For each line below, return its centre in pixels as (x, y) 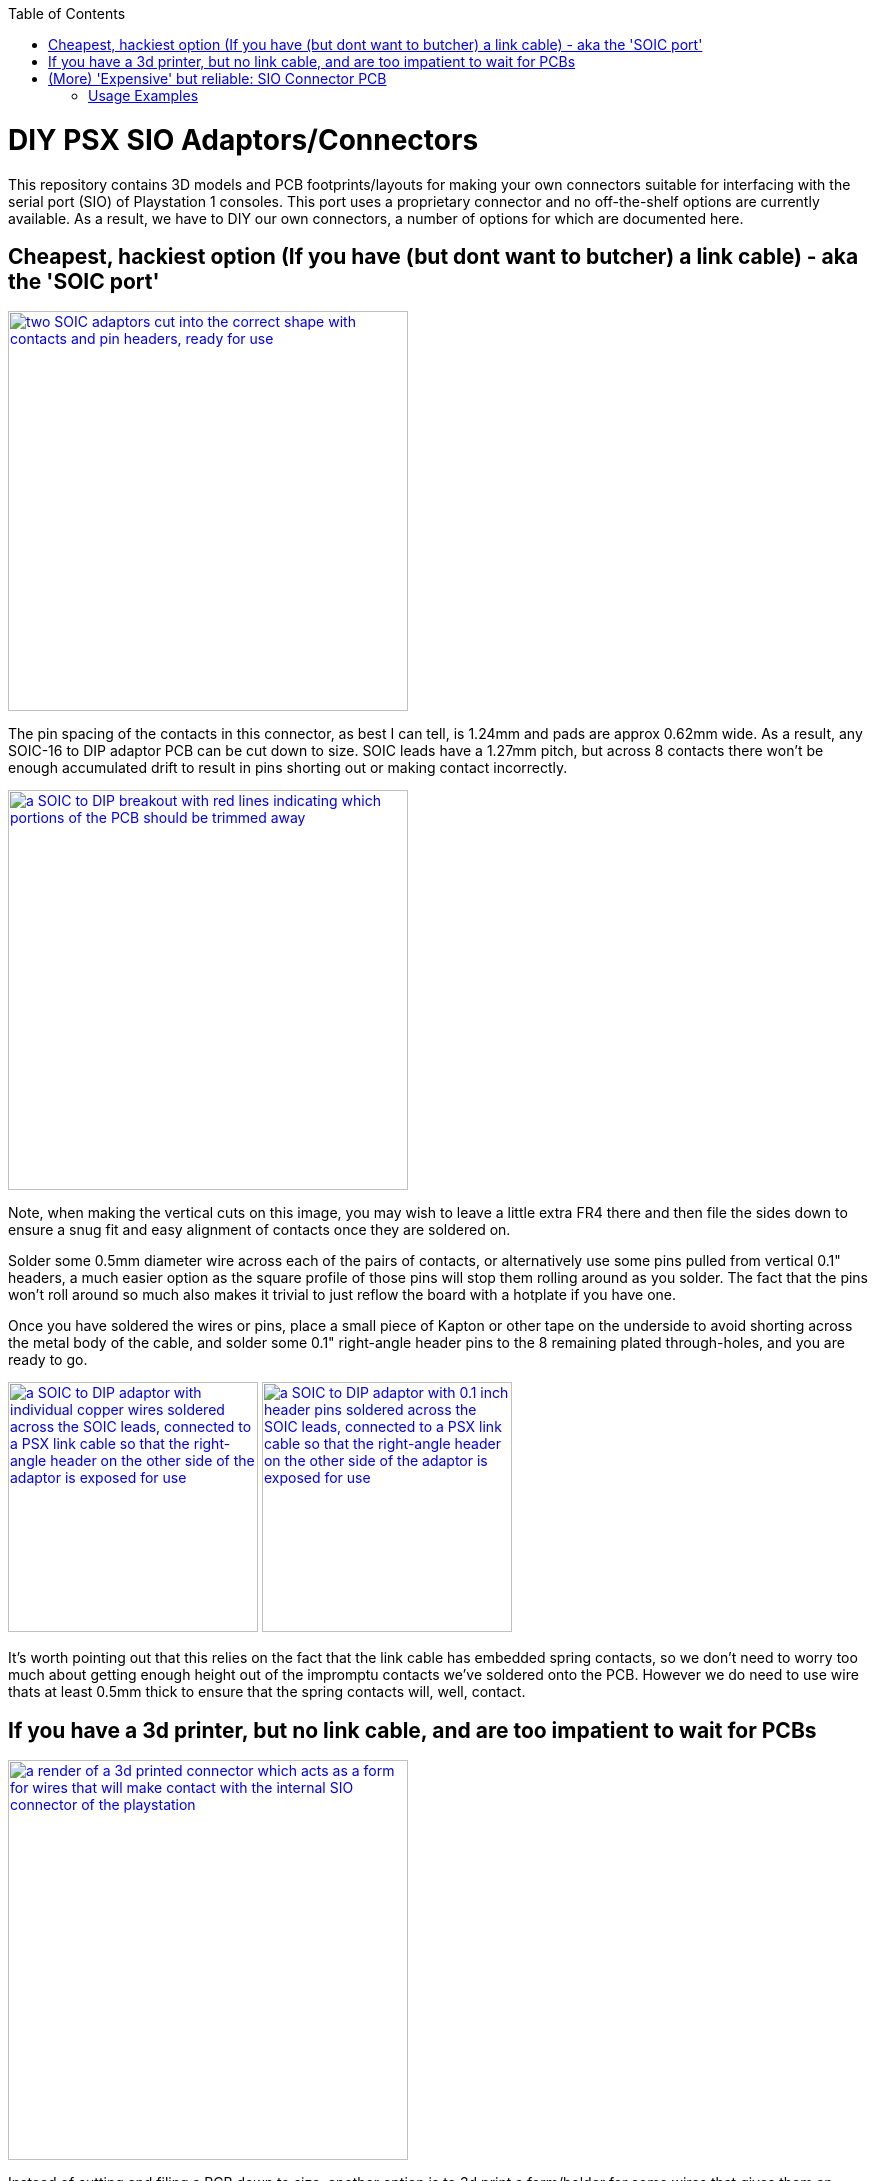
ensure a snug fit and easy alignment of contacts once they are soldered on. (259, 1230)
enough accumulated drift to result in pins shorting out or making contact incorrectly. (288, 768)
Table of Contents (67, 13)
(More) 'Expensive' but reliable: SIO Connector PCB (217, 78)
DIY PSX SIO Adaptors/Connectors (243, 139)
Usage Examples (143, 95)
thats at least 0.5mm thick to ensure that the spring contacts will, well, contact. (267, 1692)
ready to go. (48, 1360)
